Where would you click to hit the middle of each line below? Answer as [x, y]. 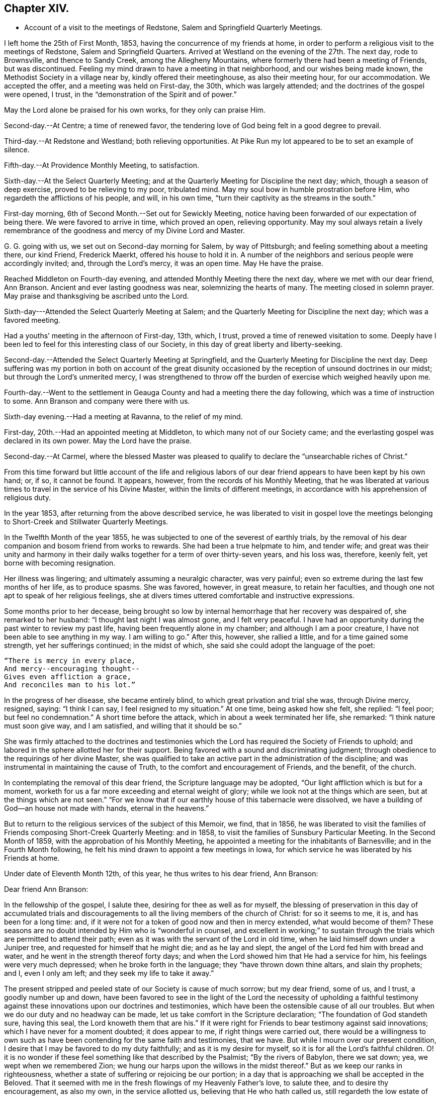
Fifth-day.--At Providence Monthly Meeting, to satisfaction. [102, 165]
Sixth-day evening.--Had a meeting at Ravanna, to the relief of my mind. [123, 417]
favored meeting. [32, 320]
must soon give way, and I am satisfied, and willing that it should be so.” [123, 726]
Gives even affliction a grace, [68, 677]
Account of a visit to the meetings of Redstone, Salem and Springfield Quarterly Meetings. [173, 28]
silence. [17, 150]
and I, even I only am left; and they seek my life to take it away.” [109, 973]
